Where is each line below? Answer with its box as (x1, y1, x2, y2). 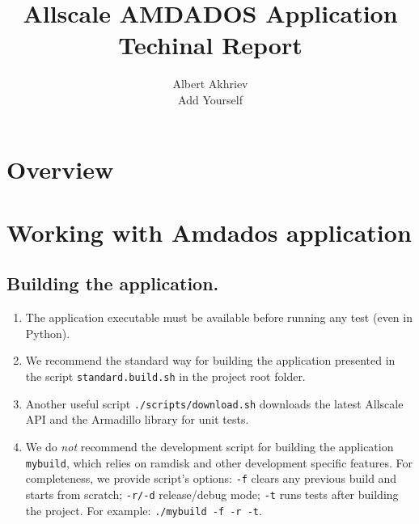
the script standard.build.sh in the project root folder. (25, 368, 306, 385)
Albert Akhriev (172, 75, 248, 92)
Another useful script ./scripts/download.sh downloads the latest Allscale (25, 395, 404, 412)
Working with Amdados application (6, 215, 412, 248)
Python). (25, 324, 70, 341)
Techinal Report (118, 28, 303, 61)
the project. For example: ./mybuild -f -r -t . (25, 501, 262, 518)
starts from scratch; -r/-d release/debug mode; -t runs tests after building (25, 485, 399, 502)
